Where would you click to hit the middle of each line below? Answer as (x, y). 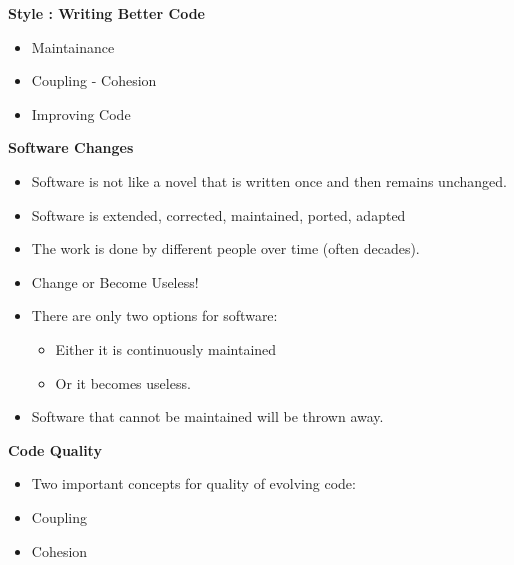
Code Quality (55, 449)
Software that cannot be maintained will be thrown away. (207, 416)
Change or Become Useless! (115, 281)
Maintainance (73, 46)
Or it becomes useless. (123, 382)
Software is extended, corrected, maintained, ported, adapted (218, 214)
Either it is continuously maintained (166, 348)
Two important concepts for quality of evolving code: (193, 483)
